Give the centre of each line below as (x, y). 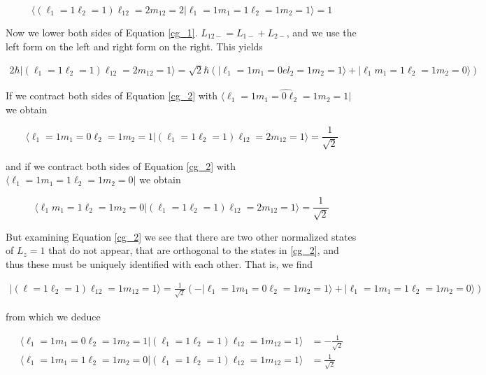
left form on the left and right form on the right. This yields (134, 46)
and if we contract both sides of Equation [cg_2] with (121, 165)
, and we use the (321, 32)
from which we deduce (53, 316)
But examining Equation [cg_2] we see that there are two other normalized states (181, 236)
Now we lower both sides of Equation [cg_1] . (102, 32)
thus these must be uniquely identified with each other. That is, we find (159, 263)
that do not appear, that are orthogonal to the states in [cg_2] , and (194, 250)
